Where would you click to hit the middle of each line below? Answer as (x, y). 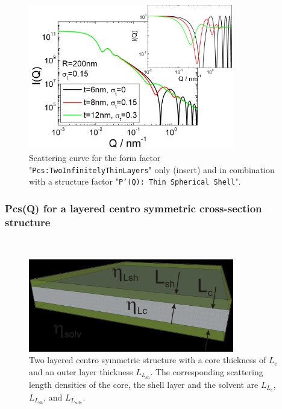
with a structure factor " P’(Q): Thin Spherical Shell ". (135, 181)
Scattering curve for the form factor (95, 158)
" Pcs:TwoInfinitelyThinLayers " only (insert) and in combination (152, 169)
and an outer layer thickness (81, 371)
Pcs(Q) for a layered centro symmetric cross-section (133, 208)
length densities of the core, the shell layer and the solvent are (144, 384)
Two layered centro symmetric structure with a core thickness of (148, 360)
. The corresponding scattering (207, 371)
